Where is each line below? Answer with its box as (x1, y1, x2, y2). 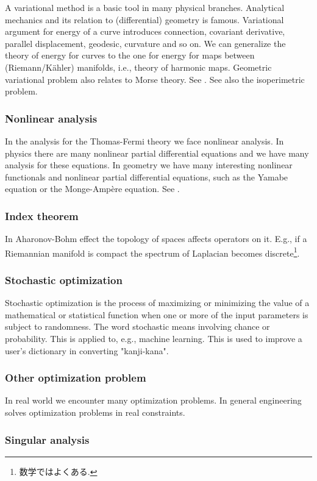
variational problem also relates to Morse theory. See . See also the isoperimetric (5, 73, 305, 85)
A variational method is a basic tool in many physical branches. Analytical (5, 1, 285, 13)
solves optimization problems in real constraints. (5, 406, 185, 418)
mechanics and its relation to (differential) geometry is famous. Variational (5, 13, 284, 26)
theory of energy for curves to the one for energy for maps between (5, 49, 255, 62)
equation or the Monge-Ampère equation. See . (5, 182, 180, 195)
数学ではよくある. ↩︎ (19, 465, 98, 477)
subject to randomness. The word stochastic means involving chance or (5, 320, 270, 333)
